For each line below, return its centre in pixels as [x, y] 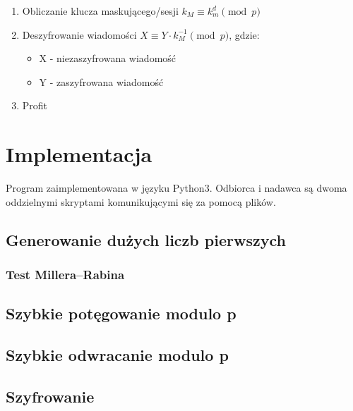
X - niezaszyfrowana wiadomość [108, 58]
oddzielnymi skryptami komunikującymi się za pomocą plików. [141, 201]
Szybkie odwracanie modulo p [117, 355]
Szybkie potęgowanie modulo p [121, 313]
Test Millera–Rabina [65, 274]
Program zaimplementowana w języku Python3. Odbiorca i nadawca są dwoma [176, 188]
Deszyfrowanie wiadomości [79, 34]
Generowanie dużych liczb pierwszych [146, 239]
